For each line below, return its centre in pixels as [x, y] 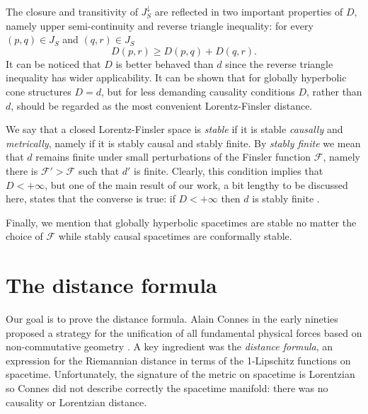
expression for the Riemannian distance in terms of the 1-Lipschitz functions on [178, 360]
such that [99, 170]
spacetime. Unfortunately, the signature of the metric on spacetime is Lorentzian [180, 374]
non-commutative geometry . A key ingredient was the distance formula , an [169, 346]
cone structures [39, 91]
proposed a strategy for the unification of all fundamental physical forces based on [184, 332]
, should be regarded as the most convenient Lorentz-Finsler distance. [162, 105]
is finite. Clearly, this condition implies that [229, 170]
